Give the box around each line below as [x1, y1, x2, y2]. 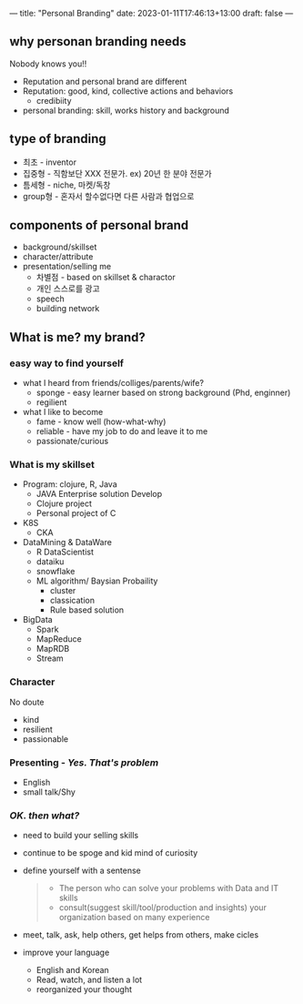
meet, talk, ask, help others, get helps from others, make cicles [22, 929, 259, 940]
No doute [9, 696, 45, 707]
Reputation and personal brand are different [22, 76, 187, 86]
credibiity [35, 95, 72, 106]
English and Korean [35, 965, 109, 976]
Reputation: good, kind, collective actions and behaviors [22, 86, 234, 96]
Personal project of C [35, 508, 116, 519]
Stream [35, 653, 64, 664]
